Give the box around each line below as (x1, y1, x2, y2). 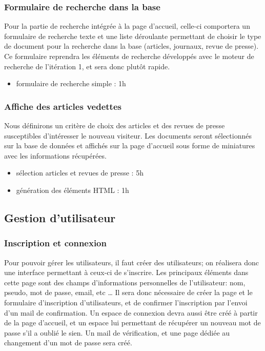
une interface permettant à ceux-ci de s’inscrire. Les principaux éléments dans (4, 267, 249, 278)
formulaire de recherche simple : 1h (16, 78, 126, 89)
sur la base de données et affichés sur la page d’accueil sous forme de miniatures (4, 140, 255, 151)
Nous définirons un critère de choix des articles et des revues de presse (4, 120, 225, 130)
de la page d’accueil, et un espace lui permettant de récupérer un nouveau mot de (4, 317, 261, 328)
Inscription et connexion (4, 237, 107, 249)
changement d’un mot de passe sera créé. (4, 337, 132, 348)
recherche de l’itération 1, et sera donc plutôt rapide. (4, 61, 170, 71)
